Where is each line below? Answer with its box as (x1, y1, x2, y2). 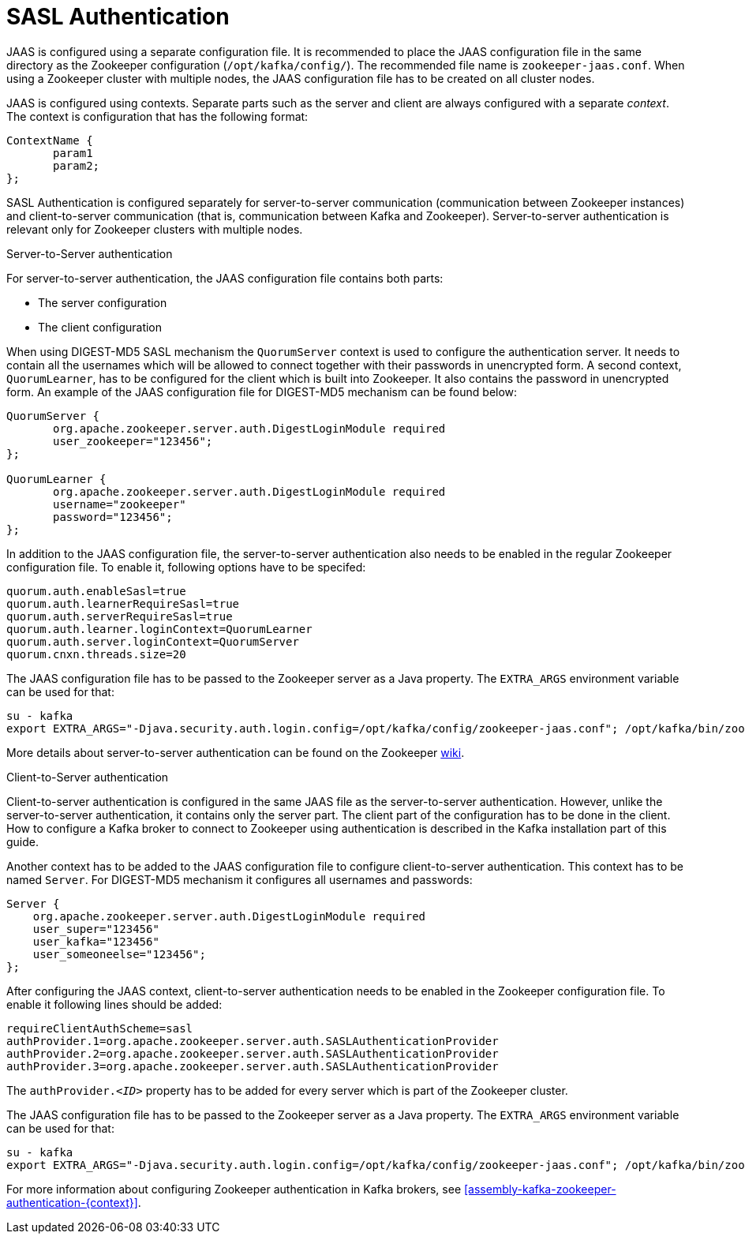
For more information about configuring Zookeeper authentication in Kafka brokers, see (6, 1182, 462, 1196)
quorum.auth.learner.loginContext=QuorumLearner (6, 622, 313, 635)
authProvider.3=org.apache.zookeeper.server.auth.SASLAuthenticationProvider (6, 1059, 499, 1073)
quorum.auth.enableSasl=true (6, 584, 186, 598)
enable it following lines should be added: (6, 997, 223, 1011)
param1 (53, 146, 93, 159)
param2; (53, 159, 100, 172)
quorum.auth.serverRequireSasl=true (6, 609, 233, 623)
